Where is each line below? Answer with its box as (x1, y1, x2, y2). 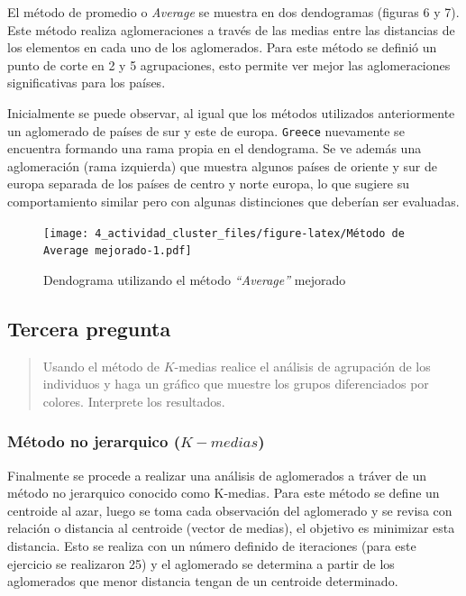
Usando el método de (42, 356, 160, 375)
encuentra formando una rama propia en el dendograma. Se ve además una (7, 139, 422, 158)
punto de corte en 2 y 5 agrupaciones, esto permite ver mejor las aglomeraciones (7, 55, 451, 74)
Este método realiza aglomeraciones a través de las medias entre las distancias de (7, 20, 455, 39)
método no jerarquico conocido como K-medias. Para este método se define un (7, 483, 440, 502)
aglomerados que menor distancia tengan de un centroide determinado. (7, 572, 398, 591)
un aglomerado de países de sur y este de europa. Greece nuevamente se (7, 121, 405, 140)
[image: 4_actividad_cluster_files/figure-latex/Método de (43, 226, 405, 240)
